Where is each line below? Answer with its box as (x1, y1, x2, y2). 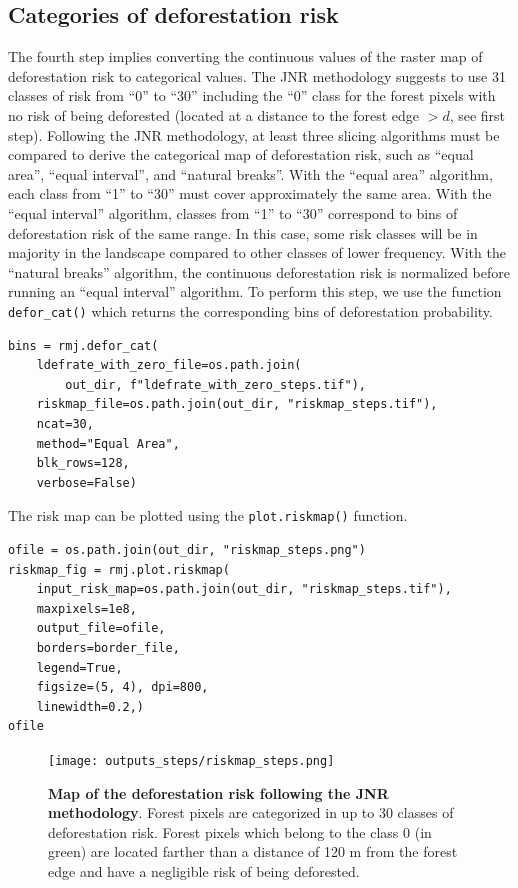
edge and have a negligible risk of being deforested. (48, 860, 360, 881)
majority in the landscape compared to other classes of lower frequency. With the (8, 242, 506, 263)
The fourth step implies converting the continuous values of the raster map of (8, 46, 483, 67)
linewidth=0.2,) (36, 699, 145, 714)
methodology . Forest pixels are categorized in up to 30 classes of (48, 802, 454, 823)
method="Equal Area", (36, 436, 180, 451)
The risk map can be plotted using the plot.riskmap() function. (8, 505, 408, 526)
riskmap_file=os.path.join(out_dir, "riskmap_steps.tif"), (36, 397, 438, 412)
